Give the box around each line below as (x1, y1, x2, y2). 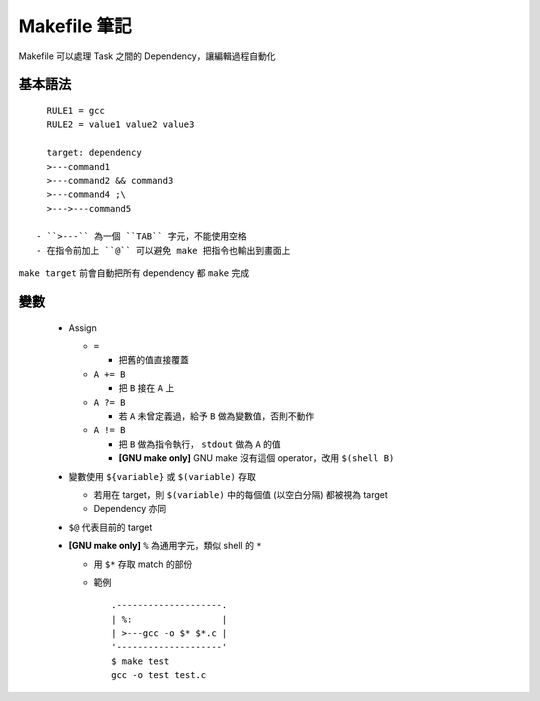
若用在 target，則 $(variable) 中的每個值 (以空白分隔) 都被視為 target (93, 488, 389, 500)
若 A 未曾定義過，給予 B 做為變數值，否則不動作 (118, 410, 315, 422)
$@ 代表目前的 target (68, 521, 153, 533)
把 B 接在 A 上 (118, 382, 175, 394)
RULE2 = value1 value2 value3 (46, 119, 195, 130)
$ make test (111, 655, 170, 667)
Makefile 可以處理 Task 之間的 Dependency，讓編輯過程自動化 (18, 50, 276, 62)
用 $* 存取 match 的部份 (93, 558, 193, 570)
